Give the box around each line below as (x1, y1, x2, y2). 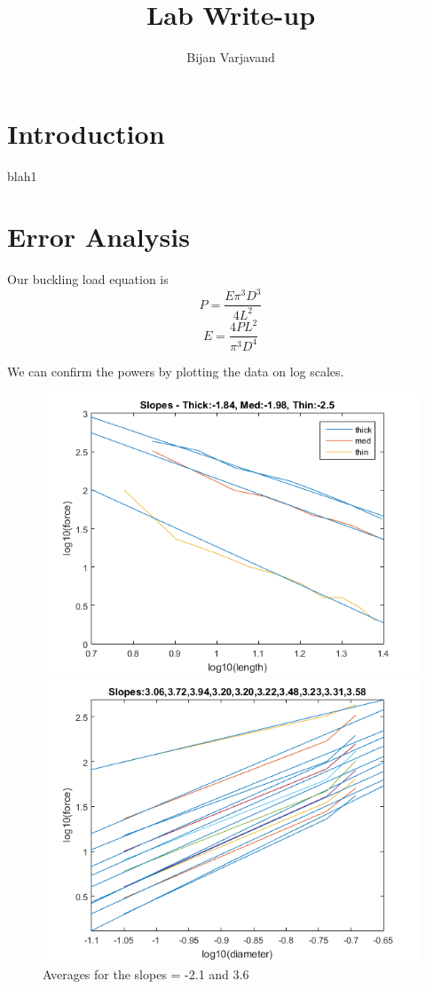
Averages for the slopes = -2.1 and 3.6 (43, 964, 249, 983)
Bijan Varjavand (186, 48, 275, 67)
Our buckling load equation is (7, 270, 169, 289)
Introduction (7, 115, 165, 151)
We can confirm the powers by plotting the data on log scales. (7, 361, 344, 380)
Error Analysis (7, 218, 190, 255)
